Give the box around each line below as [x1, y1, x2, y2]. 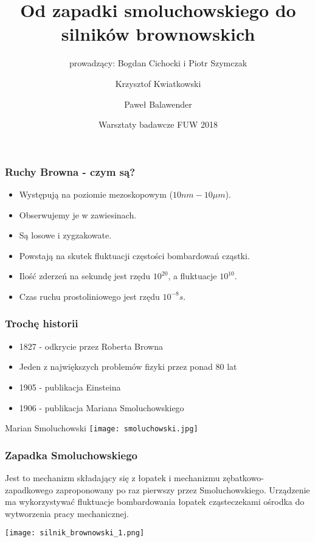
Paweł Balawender [124, 97, 192, 110]
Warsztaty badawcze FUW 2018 [99, 118, 218, 131]
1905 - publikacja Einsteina [19, 380, 121, 393]
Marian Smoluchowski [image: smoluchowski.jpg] [5, 422, 198, 434]
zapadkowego [5, 483, 54, 496]
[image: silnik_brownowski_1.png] [5, 529, 145, 538]
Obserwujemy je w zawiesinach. [19, 208, 137, 221]
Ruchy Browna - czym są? [5, 164, 136, 179]
